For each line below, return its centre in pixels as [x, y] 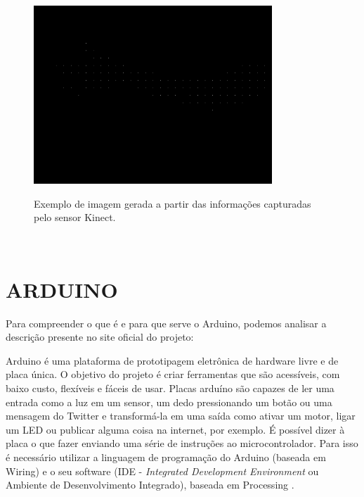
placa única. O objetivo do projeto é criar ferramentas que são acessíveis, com [173, 374]
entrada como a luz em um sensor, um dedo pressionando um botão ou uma [169, 402]
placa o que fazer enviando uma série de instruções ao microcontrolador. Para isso [182, 443]
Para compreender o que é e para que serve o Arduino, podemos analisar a [166, 323]
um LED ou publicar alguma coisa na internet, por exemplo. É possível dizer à [175, 429]
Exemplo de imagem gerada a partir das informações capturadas [173, 203]
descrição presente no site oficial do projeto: [100, 337]
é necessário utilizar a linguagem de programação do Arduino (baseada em [166, 457]
